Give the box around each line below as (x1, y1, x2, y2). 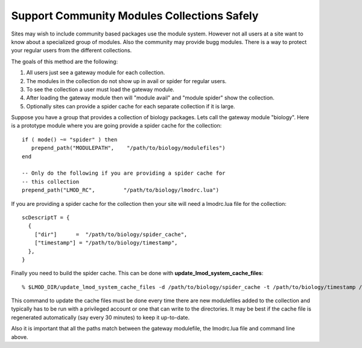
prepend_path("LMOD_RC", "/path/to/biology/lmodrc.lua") (22, 187, 220, 194)
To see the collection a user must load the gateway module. (26, 85, 175, 93)
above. (11, 333, 28, 340)
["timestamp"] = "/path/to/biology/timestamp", (34, 240, 178, 246)
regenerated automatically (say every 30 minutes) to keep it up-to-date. (11, 314, 190, 321)
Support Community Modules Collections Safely (11, 9, 259, 22)
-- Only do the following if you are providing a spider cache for (22, 170, 226, 177)
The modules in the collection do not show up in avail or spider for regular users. (26, 77, 227, 84)
